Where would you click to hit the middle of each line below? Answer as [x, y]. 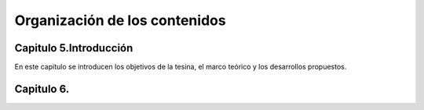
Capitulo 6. [42, 89]
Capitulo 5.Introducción [74, 48]
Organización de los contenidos [121, 20]
